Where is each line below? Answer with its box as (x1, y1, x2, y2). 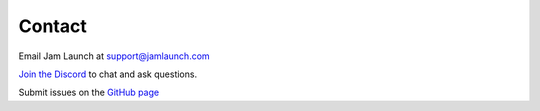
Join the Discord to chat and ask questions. (18, 68, 198, 80)
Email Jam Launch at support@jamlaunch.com (18, 50, 210, 62)
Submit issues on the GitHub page (18, 86, 160, 99)
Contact (18, 15, 87, 37)
